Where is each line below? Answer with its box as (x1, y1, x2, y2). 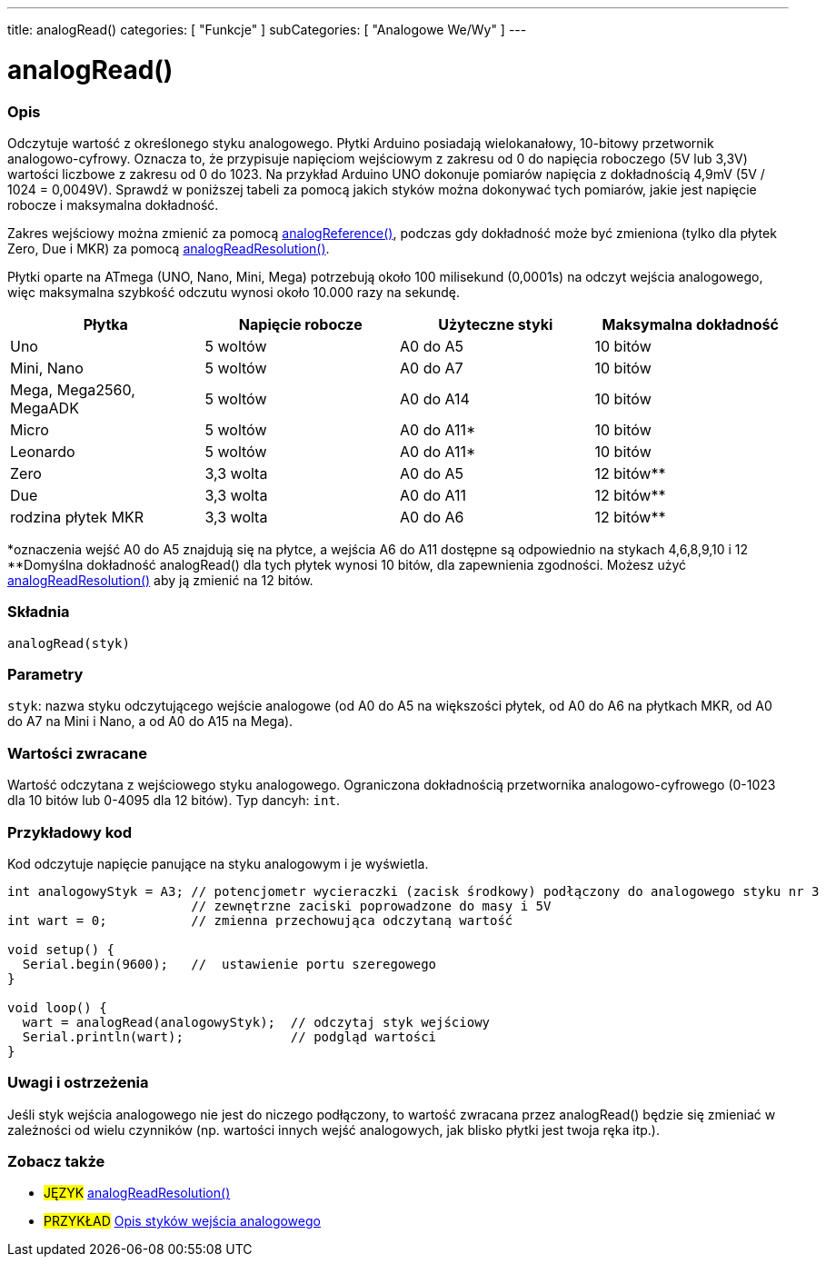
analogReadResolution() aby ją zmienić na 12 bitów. (7, 572, 313, 588)
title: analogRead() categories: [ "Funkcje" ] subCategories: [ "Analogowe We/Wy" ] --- (7, 22, 527, 37)
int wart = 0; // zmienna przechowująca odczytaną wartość (7, 912, 513, 928)
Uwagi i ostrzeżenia (7, 1073, 149, 1092)
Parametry (7, 665, 84, 683)
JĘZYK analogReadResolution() (44, 1185, 231, 1201)
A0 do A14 (400, 389, 470, 408)
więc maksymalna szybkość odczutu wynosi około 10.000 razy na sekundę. (7, 284, 461, 300)
